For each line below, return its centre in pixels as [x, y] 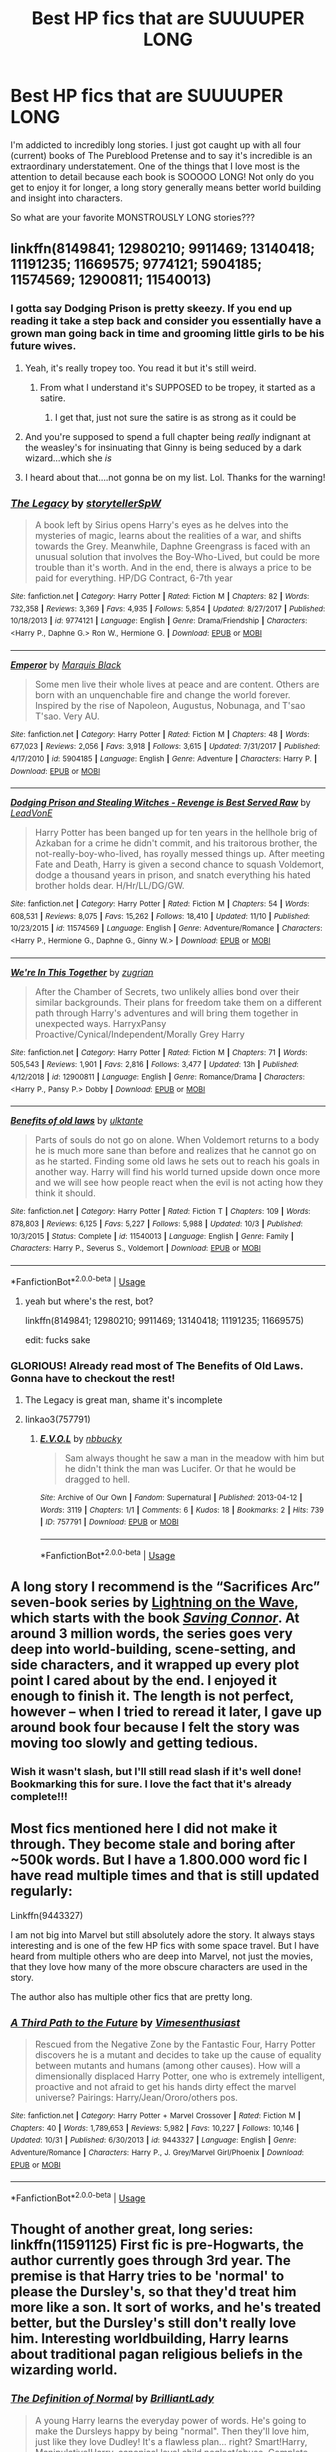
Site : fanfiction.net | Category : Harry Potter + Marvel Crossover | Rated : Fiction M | [156, 2116]
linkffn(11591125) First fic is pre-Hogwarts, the [157, 2245]
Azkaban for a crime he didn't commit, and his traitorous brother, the [176, 843]
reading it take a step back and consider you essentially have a [166, 321]
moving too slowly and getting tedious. [134, 1743]
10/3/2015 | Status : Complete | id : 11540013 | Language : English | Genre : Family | [152, 1236]
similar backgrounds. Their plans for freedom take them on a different [178, 1002]
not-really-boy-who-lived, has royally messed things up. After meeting [179, 854]
